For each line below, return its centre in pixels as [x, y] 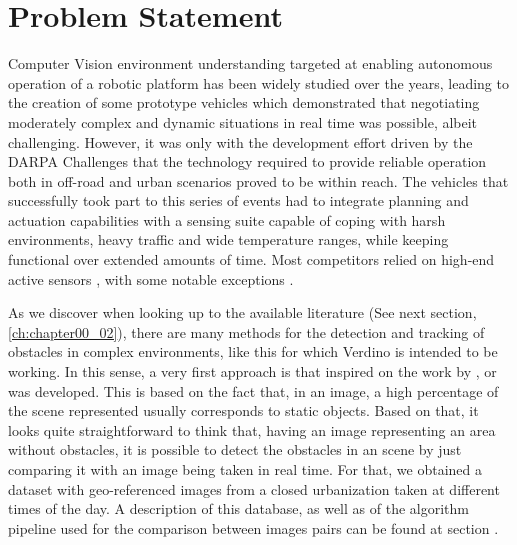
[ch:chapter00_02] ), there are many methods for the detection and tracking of [246, 331]
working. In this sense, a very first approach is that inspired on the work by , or [252, 371]
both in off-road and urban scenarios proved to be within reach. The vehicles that [258, 180]
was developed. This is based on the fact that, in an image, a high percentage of [253, 390]
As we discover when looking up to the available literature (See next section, [242, 312]
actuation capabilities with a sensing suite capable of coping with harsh [227, 219]
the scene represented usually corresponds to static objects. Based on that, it [243, 410]
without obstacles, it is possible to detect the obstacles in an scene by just [235, 449]
